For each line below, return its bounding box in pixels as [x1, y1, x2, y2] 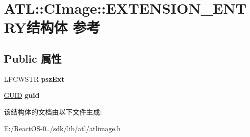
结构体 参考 [26, 17, 100, 37]
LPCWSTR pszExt [4, 73, 65, 84]
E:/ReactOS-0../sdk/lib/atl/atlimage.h [4, 123, 121, 133]
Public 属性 [4, 50, 62, 66]
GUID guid [4, 90, 40, 100]
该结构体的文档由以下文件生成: [4, 106, 102, 116]
